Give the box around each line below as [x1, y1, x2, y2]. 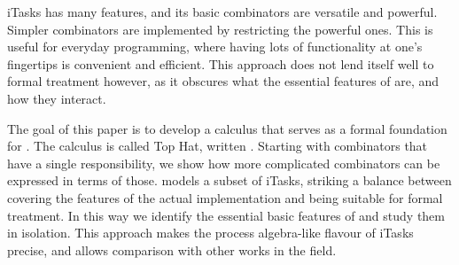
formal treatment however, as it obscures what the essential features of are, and [7, 72, 440, 90]
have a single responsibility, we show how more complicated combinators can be [7, 153, 440, 172]
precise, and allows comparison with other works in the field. [7, 240, 337, 259]
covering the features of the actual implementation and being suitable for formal [7, 188, 443, 207]
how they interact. [7, 89, 106, 107]
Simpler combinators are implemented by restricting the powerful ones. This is [7, 19, 433, 38]
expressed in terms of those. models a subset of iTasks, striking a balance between [7, 171, 452, 190]
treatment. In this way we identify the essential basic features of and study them [7, 206, 446, 224]
